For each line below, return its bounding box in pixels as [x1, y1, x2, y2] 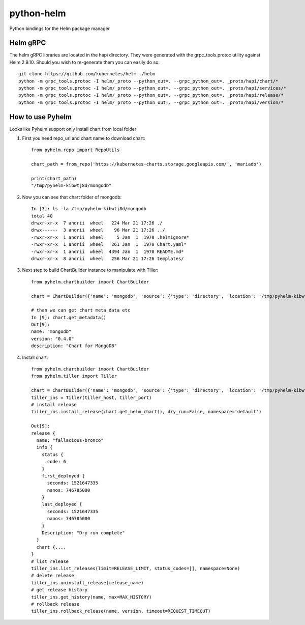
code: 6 [47, 459, 66, 465]
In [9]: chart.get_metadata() [31, 315, 107, 320]
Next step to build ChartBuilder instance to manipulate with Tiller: [22, 267, 159, 273]
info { [36, 444, 53, 450]
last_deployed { [41, 501, 82, 507]
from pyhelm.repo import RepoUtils [31, 147, 120, 153]
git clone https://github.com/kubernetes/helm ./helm [18, 71, 155, 77]
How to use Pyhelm [9, 112, 72, 121]
